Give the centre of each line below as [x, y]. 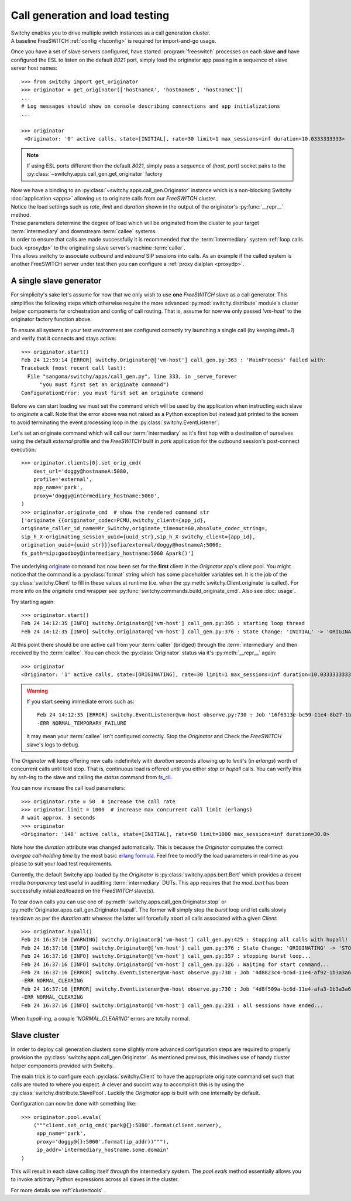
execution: [23, 449]
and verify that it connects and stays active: [63, 338]
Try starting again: [33, 602]
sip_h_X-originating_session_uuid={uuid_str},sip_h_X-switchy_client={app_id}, [138, 537]
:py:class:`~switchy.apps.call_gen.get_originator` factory [95, 174]
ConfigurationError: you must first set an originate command [112, 393]
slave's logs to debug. [53, 745]
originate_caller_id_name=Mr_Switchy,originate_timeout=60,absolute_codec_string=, [145, 528]
